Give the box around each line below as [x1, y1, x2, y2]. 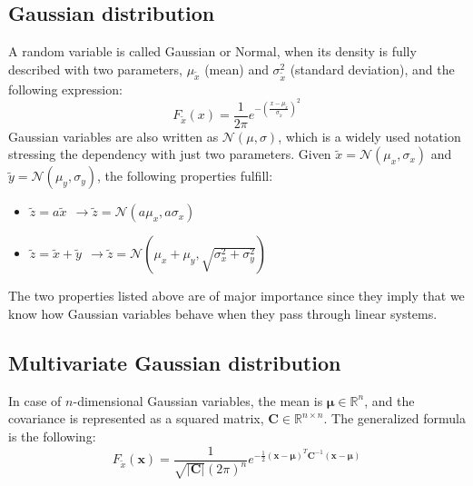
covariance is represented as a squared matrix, [8, 409, 264, 428]
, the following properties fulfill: [96, 166, 273, 185]
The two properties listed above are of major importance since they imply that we [8, 286, 465, 305]
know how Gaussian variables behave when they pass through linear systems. [8, 303, 438, 322]
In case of [8, 391, 62, 410]
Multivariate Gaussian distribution [8, 348, 341, 376]
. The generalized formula [323, 409, 466, 428]
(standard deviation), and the [290, 59, 455, 78]
